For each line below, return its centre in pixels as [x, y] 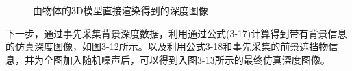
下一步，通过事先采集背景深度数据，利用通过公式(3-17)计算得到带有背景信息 [176, 33]
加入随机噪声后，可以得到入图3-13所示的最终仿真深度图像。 [196, 59]
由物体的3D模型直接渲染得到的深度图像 [121, 10]
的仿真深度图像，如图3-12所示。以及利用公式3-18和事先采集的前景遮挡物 [167, 46]
